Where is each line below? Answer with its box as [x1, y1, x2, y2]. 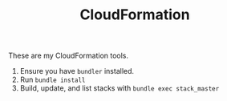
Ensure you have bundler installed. [19, 67, 135, 76]
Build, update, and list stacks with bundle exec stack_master [19, 83, 220, 93]
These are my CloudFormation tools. [8, 50, 129, 61]
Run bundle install [19, 75, 86, 85]
